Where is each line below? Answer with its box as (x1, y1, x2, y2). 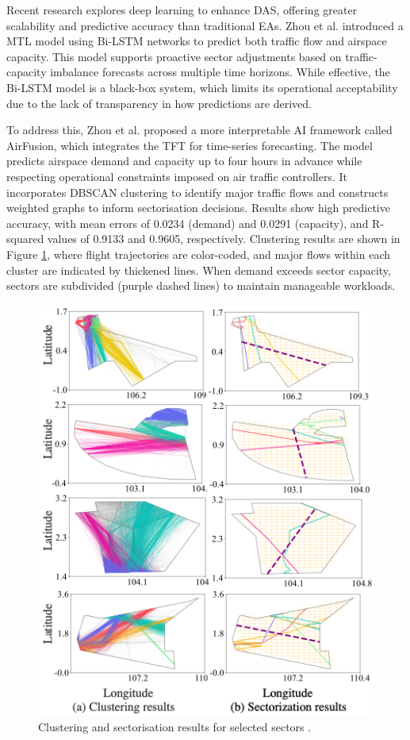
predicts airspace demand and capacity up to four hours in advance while (6, 152, 362, 169)
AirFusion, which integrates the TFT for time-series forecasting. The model (6, 137, 373, 153)
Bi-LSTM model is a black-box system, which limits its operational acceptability (6, 79, 398, 95)
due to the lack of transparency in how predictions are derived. (6, 94, 312, 111)
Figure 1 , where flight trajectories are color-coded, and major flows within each (6, 245, 391, 262)
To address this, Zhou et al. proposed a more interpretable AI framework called (6, 121, 393, 138)
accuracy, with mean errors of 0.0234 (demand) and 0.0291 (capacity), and (6, 214, 369, 231)
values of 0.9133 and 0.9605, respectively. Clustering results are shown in (47, 230, 400, 247)
